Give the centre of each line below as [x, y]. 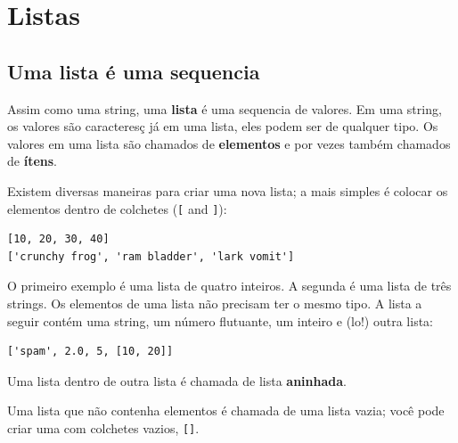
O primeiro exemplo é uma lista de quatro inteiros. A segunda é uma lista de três [229, 286]
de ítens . [32, 161]
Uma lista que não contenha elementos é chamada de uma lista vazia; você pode [226, 410]
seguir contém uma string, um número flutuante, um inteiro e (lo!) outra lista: [220, 320]
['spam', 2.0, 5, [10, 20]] [90, 352]
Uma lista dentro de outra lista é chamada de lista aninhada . [177, 380]
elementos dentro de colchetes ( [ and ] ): [117, 208]
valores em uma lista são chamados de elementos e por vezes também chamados [229, 143]
